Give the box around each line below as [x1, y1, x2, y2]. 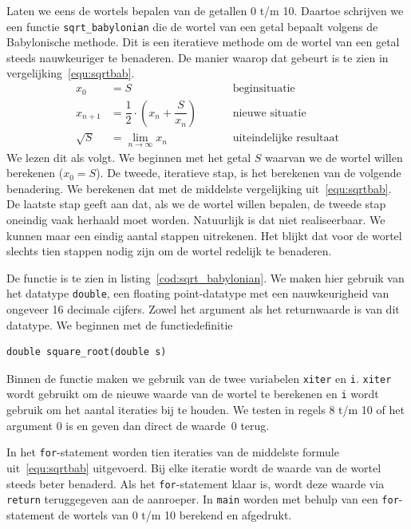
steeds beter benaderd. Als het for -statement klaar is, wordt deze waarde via [6, 475, 385, 491]
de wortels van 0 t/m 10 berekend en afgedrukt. [58, 506, 292, 523]
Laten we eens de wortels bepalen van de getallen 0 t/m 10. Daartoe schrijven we [6, 2, 404, 18]
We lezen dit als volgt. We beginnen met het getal [6, 148, 251, 165]
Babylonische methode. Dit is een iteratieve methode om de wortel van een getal [6, 34, 400, 50]
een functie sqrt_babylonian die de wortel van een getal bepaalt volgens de [6, 18, 378, 34]
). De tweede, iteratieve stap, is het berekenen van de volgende [96, 164, 401, 181]
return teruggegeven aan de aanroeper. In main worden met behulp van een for [6, 491, 399, 507]
